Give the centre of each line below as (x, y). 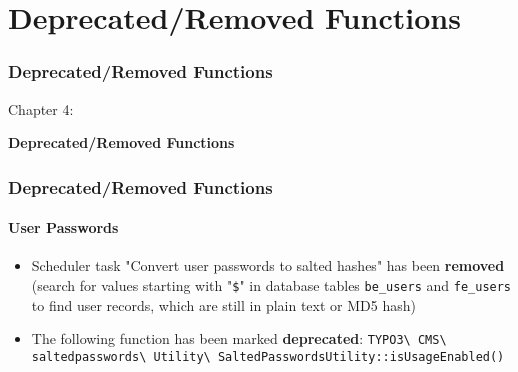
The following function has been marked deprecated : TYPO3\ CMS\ (239, 338)
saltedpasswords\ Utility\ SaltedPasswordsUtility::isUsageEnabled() (268, 356)
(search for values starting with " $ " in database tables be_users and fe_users (271, 285)
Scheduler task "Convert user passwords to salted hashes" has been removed (268, 265)
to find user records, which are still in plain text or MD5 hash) (223, 304)
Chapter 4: (41, 108)
